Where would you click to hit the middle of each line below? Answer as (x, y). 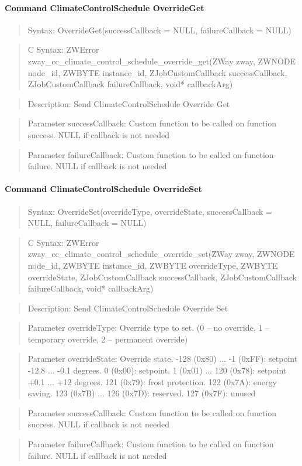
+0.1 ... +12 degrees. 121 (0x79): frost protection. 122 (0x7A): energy (152, 381)
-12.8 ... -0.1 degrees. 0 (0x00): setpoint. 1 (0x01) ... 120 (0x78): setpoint (157, 370)
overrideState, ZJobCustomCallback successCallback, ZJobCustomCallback (162, 277)
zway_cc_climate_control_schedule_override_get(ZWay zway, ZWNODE (162, 61)
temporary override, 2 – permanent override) (108, 339)
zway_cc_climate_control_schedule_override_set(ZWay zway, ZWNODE (161, 254)
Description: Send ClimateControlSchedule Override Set (128, 308)
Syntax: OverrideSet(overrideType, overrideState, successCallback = (150, 211)
